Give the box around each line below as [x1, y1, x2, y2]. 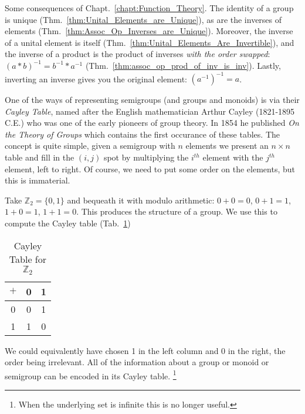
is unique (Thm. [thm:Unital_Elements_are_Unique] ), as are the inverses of [5, 13, 282, 25]
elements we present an [185, 139, 269, 152]
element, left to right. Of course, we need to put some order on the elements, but [5, 162, 295, 175]
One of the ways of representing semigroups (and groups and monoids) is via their [5, 94, 300, 106]
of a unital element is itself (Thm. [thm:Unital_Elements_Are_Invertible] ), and [5, 36, 294, 48]
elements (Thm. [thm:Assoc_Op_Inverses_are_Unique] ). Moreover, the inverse [5, 25, 293, 37]
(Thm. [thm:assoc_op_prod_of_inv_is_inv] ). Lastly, [85, 59, 281, 71]
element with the [202, 151, 263, 163]
